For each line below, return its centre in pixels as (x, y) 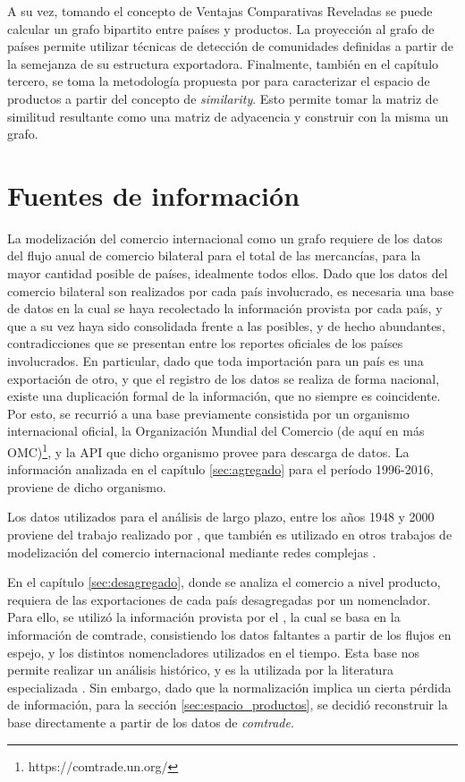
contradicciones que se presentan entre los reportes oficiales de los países (205, 343)
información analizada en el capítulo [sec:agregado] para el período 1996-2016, (220, 469)
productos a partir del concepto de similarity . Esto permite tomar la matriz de (223, 98)
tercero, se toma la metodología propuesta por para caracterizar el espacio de (219, 81)
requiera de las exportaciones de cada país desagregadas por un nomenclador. (219, 599)
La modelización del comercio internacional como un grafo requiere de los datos (225, 238)
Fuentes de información (154, 195)
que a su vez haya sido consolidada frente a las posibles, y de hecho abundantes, (226, 325)
